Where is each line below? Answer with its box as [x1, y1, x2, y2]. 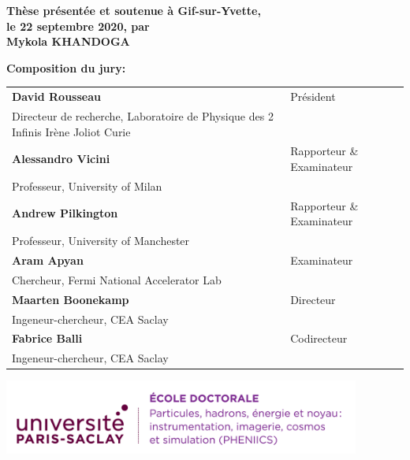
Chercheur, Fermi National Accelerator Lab [12, 271, 222, 287]
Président [290, 88, 336, 105]
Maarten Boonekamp [12, 291, 129, 307]
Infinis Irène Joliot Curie [12, 123, 131, 139]
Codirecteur [290, 330, 348, 347]
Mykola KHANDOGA [6, 33, 130, 50]
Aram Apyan [12, 251, 84, 268]
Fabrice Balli [12, 330, 83, 347]
